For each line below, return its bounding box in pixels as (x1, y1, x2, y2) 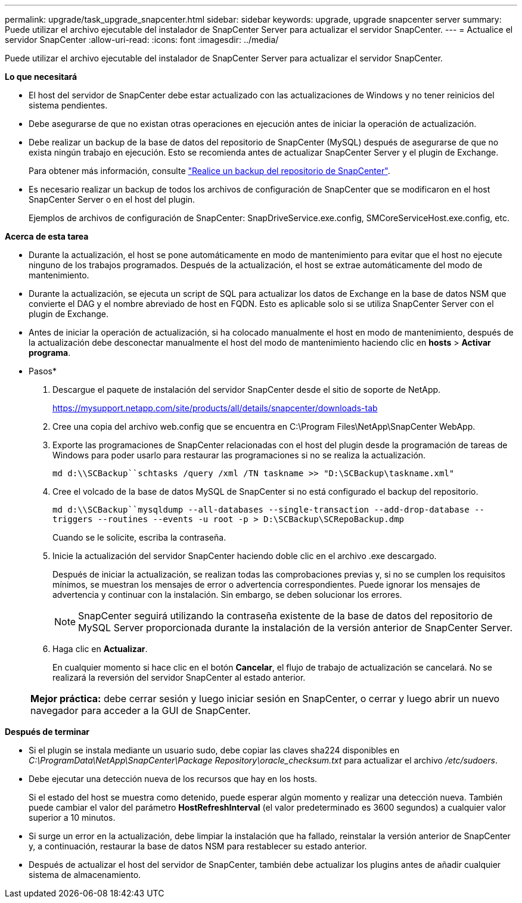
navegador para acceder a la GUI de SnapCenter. (30, 705, 251, 716)
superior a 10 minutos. (29, 812, 116, 823)
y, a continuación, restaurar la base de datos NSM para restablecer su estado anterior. (29, 841, 367, 851)
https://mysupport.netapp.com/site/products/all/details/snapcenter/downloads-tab (52, 403, 378, 413)
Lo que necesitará (5, 72, 77, 82)
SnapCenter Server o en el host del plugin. (29, 194, 195, 204)
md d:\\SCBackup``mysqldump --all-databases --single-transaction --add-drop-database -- (52, 505, 484, 514)
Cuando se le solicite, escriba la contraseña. (52, 532, 226, 542)
